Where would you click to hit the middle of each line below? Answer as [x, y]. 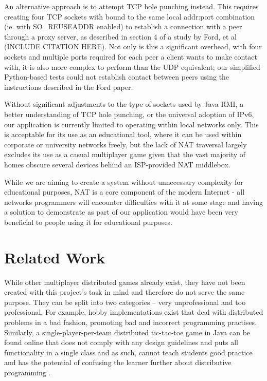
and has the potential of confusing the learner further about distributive [118, 362]
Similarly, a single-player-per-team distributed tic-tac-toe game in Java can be [127, 332]
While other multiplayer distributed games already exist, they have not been [125, 282]
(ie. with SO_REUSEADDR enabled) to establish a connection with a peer [123, 26]
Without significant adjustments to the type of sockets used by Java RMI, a [124, 104]
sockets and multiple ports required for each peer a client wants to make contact [131, 56]
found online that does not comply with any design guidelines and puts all [121, 342]
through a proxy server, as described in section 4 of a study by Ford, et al [120, 36]
